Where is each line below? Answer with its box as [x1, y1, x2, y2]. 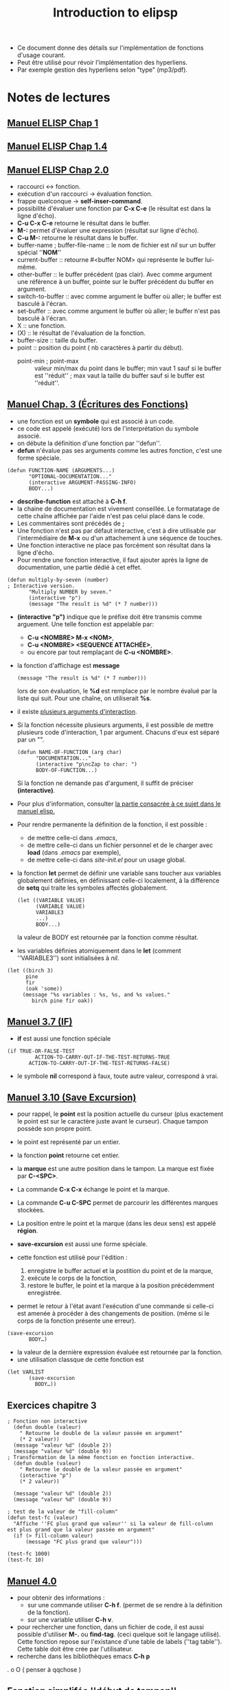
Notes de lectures [7, 90, 111, 105]
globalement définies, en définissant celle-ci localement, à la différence [16, 876, 220, 884]
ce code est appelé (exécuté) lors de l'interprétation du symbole [16, 424, 199, 432]
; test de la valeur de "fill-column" [7, 1508, 118, 1516]
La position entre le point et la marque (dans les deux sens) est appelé [16, 1219, 216, 1228]
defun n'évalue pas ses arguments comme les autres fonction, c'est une [16, 446, 222, 454]
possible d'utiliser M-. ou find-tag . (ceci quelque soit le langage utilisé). [16, 1630, 221, 1638]
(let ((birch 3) [7, 967, 54, 974]
